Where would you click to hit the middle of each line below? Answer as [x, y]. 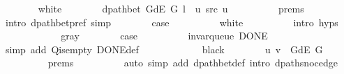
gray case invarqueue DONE [164, 36]
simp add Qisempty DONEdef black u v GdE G [164, 49]
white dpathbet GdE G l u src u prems [171, 8]
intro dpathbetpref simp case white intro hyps [172, 22]
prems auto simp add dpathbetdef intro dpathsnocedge [193, 63]
